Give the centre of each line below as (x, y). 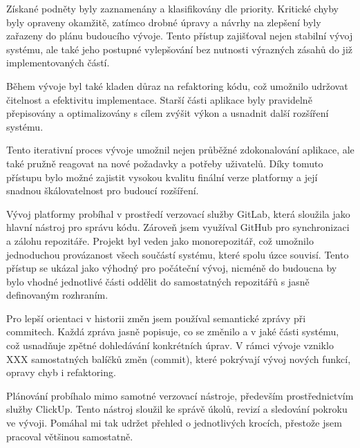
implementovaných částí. (58, 63)
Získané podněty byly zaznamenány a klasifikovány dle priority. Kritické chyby (172, 8)
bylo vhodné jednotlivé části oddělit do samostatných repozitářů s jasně (158, 281)
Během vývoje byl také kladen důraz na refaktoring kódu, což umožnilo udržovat (177, 85)
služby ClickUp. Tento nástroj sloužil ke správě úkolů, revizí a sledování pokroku (177, 409)
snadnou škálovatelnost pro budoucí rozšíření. (103, 190)
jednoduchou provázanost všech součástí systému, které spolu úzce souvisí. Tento (178, 254)
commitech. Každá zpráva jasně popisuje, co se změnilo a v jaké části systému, (173, 332)
